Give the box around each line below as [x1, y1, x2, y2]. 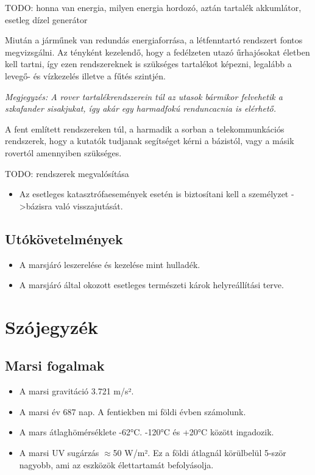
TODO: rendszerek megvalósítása [5, 167, 129, 179]
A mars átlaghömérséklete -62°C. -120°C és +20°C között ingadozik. [19, 426, 274, 438]
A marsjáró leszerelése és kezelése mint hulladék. [19, 258, 200, 270]
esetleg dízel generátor [5, 13, 88, 26]
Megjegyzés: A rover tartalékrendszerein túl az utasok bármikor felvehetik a [5, 90, 283, 103]
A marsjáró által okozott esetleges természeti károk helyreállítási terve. [19, 278, 284, 291]
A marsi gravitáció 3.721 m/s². [19, 385, 134, 397]
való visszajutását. [55, 199, 123, 212]
